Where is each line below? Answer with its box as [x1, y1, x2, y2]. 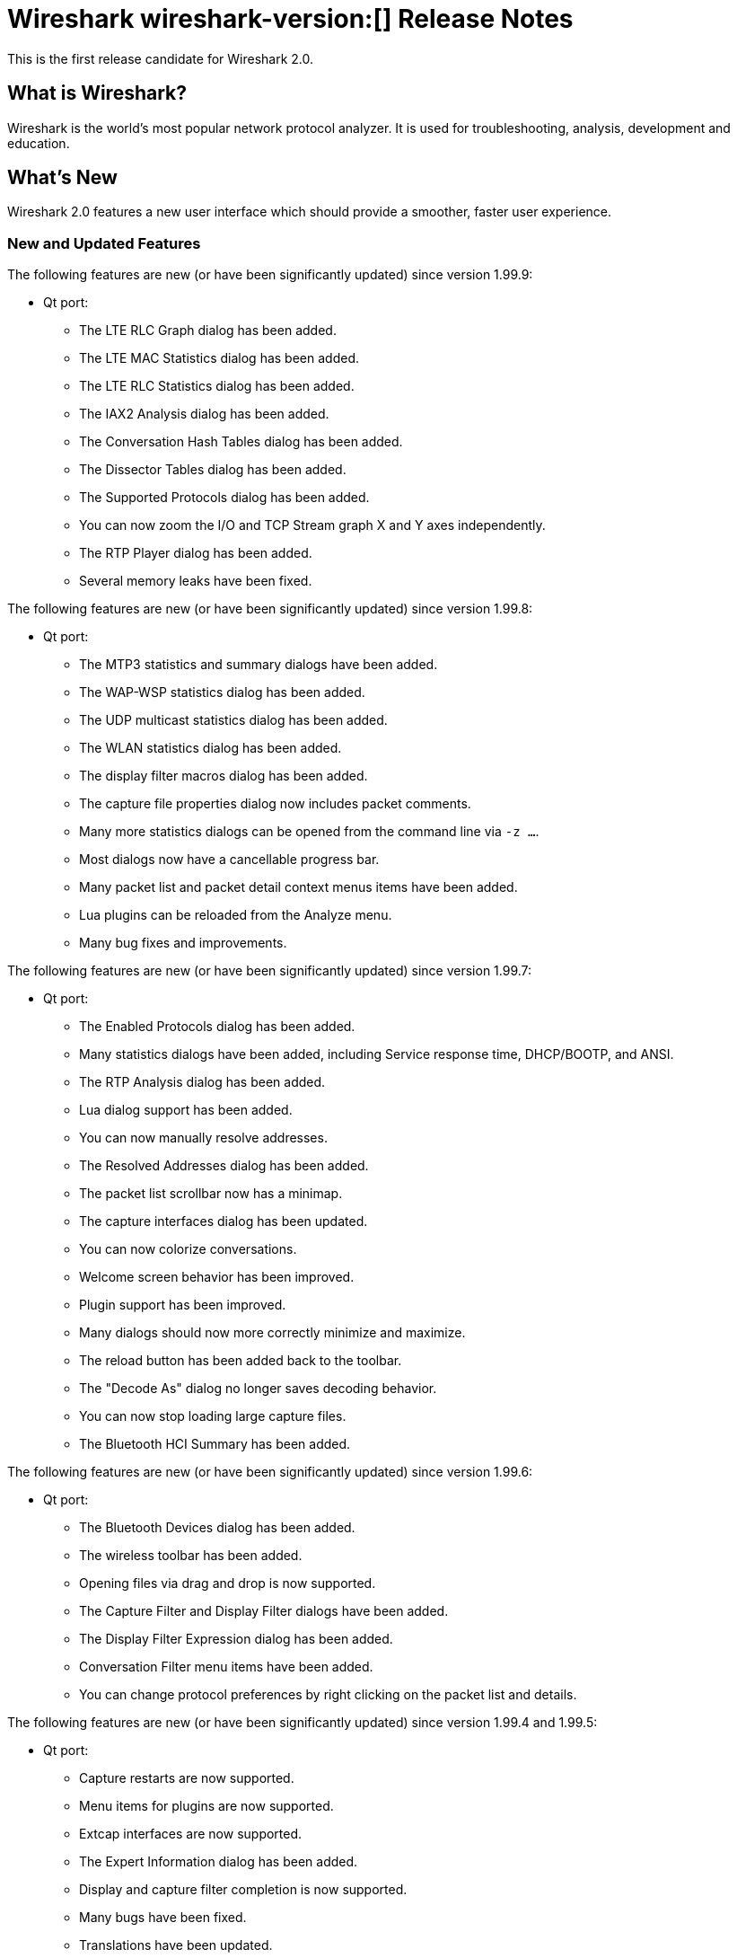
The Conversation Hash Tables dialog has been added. [79, 434, 403, 450]
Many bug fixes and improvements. [79, 935, 287, 951]
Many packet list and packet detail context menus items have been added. [79, 879, 518, 895]
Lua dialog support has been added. [79, 1102, 293, 1118]
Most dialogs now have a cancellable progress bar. [79, 851, 380, 868]
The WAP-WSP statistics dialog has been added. [79, 684, 365, 701]
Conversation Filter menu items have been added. [79, 1659, 373, 1675]
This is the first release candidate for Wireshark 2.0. [7, 50, 314, 66]
